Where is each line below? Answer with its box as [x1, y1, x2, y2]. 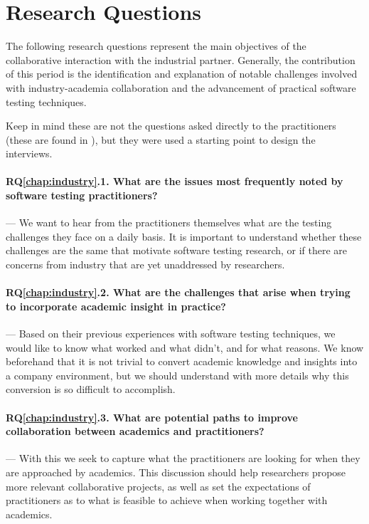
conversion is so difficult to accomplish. [6, 382, 176, 397]
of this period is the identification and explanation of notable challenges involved [6, 66, 358, 81]
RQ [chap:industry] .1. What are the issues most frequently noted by [6, 174, 343, 189]
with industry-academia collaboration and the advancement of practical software [6, 80, 356, 95]
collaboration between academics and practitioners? [6, 424, 264, 439]
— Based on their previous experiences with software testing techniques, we [6, 326, 336, 341]
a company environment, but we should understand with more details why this [6, 367, 349, 382]
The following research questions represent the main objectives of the [6, 38, 306, 53]
